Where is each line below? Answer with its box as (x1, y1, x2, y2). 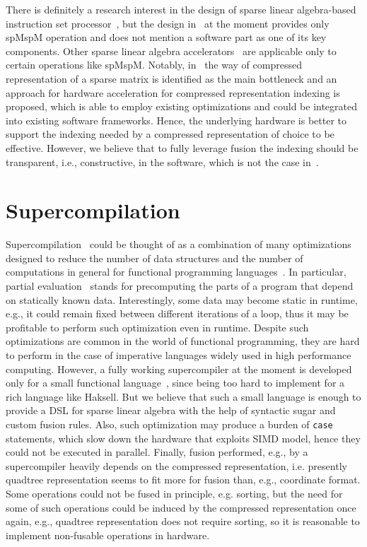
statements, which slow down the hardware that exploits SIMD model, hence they (6, 430, 361, 445)
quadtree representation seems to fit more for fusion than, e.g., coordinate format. (6, 472, 361, 487)
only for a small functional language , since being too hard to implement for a (6, 375, 345, 390)
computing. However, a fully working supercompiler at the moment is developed (6, 361, 352, 376)
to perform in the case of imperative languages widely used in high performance (6, 348, 351, 362)
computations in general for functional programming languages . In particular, (6, 264, 346, 279)
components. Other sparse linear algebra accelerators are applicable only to (6, 43, 337, 58)
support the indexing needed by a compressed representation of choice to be (6, 127, 334, 141)
